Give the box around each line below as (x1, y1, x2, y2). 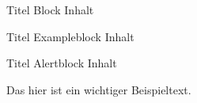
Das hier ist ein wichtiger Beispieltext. (6, 81, 191, 97)
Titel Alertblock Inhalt (6, 55, 117, 71)
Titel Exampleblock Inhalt (6, 28, 134, 44)
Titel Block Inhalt (6, 2, 94, 17)
